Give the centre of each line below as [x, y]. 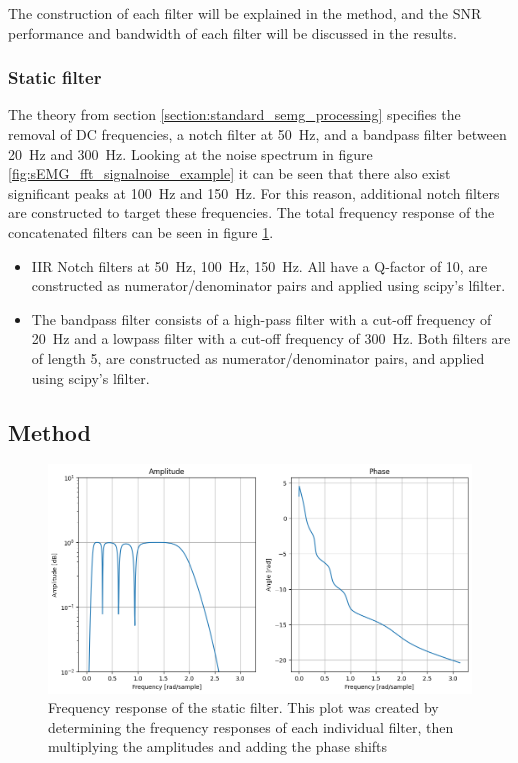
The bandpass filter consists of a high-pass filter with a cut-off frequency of [261, 318]
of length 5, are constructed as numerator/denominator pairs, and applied [258, 357]
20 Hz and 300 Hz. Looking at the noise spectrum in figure [190, 153]
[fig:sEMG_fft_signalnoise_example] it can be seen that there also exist [229, 173]
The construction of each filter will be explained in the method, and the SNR [245, 13]
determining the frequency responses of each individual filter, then [251, 726]
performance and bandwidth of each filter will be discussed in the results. [232, 32]
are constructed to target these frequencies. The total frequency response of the [251, 212]
